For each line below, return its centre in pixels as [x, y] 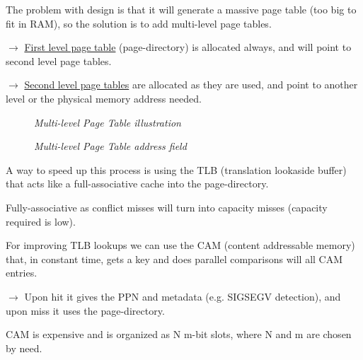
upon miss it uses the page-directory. [85, 310]
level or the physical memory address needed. [104, 98]
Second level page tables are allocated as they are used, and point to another [191, 85]
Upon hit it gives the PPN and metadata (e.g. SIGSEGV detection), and [183, 296]
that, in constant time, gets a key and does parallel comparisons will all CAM [174, 259]
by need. [24, 348]
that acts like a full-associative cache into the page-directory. [137, 184]
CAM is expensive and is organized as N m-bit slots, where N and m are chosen [179, 334]
